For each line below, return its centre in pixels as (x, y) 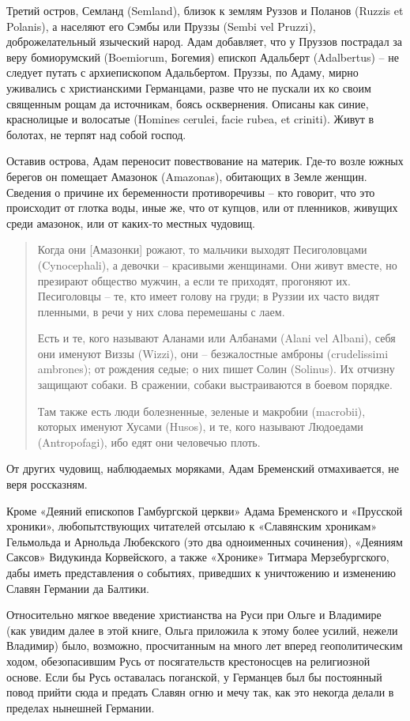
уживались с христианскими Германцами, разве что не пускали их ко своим (189, 87)
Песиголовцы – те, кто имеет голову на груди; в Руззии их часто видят (209, 296)
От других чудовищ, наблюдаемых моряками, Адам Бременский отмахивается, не (203, 468)
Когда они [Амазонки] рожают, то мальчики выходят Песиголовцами (202, 249)
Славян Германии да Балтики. (78, 588)
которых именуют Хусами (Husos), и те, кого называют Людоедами (200, 427)
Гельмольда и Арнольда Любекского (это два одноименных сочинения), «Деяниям (205, 541)
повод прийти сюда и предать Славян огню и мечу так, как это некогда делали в (200, 692)
